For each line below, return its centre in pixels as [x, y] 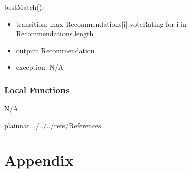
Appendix [39, 160]
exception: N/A [40, 67]
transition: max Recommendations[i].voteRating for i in [101, 23]
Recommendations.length [55, 33]
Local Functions [37, 89]
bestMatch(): [24, 7]
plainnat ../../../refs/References [53, 125]
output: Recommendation [55, 50]
